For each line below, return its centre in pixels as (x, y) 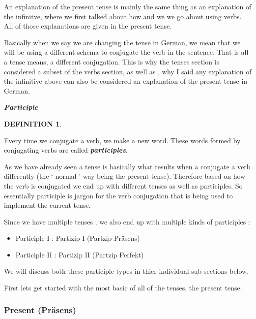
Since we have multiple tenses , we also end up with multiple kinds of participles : (127, 221)
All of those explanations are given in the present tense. (88, 26)
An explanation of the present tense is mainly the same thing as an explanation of (128, 6)
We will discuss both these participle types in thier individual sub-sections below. (127, 271)
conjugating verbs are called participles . (66, 150)
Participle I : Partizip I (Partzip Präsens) (78, 238)
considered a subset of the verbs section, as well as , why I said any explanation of (128, 71)
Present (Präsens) (40, 309)
